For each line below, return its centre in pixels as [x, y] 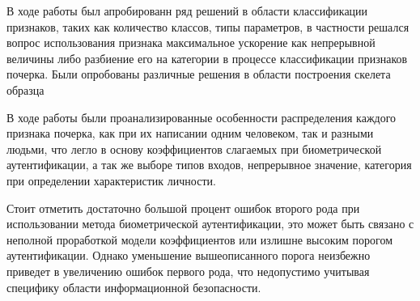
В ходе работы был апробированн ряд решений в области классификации [187, 11]
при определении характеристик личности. [111, 180]
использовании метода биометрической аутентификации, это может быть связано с [210, 224]
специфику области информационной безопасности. [134, 287]
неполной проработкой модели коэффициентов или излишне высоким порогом [200, 239]
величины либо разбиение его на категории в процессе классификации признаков [207, 58]
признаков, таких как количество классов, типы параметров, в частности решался [208, 26]
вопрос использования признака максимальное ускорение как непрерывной [191, 42]
